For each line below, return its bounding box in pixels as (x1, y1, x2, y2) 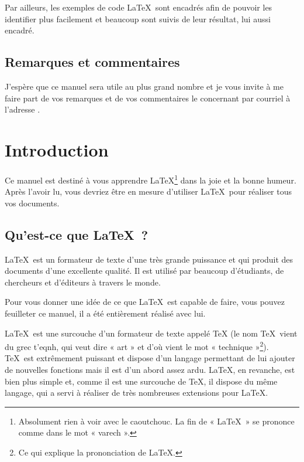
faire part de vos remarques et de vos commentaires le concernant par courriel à (5, 91, 291, 104)
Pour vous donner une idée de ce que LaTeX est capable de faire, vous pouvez (5, 295, 285, 308)
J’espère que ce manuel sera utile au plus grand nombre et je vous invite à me (5, 80, 284, 92)
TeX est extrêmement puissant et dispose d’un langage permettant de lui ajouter (5, 352, 295, 364)
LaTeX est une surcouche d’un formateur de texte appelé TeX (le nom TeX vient (5, 327, 298, 339)
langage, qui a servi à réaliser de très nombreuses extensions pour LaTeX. (5, 386, 268, 399)
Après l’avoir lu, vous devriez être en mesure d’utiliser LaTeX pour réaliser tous (5, 185, 292, 198)
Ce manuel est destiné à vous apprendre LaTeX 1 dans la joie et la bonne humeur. (5, 172, 296, 186)
